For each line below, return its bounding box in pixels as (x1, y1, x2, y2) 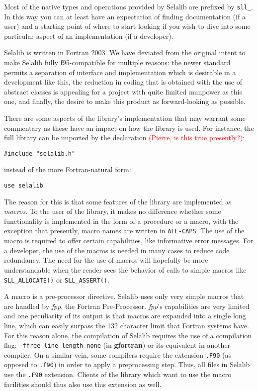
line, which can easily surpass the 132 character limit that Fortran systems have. (4, 320, 249, 330)
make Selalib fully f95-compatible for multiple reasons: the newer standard (4, 57, 231, 68)
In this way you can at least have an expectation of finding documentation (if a (4, 11, 246, 21)
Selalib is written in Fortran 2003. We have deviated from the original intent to (4, 47, 246, 58)
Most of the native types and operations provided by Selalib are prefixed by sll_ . (4, 1, 253, 11)
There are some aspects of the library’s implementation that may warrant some (4, 113, 246, 123)
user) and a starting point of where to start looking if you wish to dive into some (4, 21, 251, 31)
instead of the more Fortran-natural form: (4, 164, 131, 175)
